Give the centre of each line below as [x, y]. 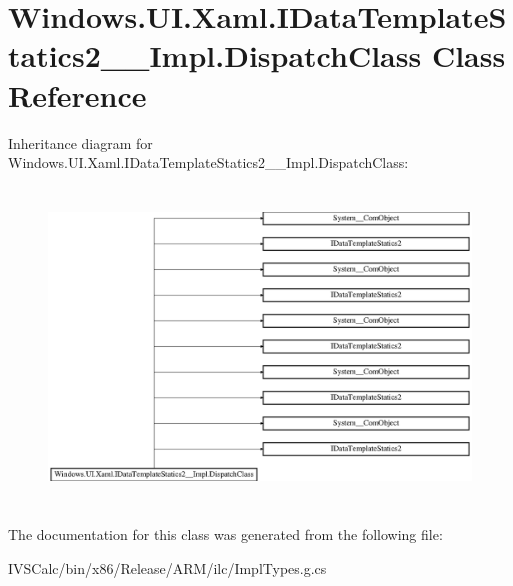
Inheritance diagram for [80, 142]
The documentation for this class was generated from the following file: [225, 534]
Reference [77, 94]
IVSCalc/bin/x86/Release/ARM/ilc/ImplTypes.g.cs [167, 567]
